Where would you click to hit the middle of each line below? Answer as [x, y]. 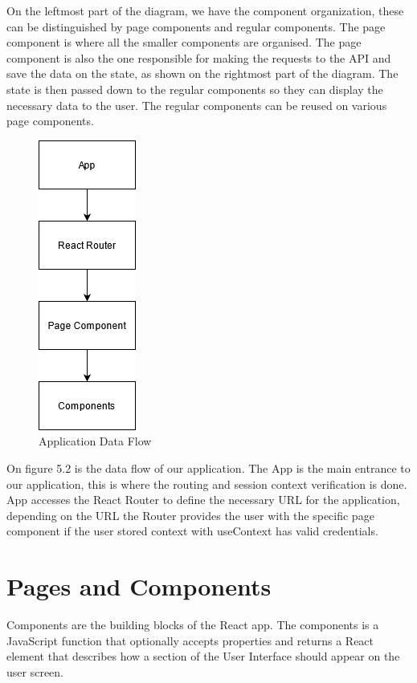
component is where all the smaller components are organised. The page [184, 42]
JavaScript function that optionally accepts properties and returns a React [190, 640]
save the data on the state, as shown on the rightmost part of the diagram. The [202, 73]
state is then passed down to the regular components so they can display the [195, 89]
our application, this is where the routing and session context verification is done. [207, 484]
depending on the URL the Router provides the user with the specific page [190, 515]
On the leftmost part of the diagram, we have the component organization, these [205, 10]
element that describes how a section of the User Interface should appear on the [203, 656]
